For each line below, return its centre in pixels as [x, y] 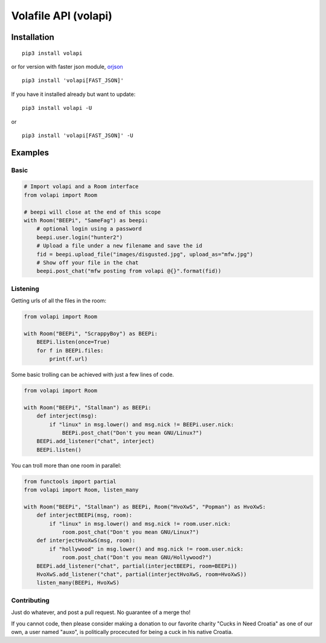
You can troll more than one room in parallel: [66, 465]
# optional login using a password [89, 229]
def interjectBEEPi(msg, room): [85, 515]
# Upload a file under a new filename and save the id [119, 246]
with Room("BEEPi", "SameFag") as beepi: [86, 221]
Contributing [30, 600]
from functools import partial [70, 481]
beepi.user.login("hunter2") [80, 237]
